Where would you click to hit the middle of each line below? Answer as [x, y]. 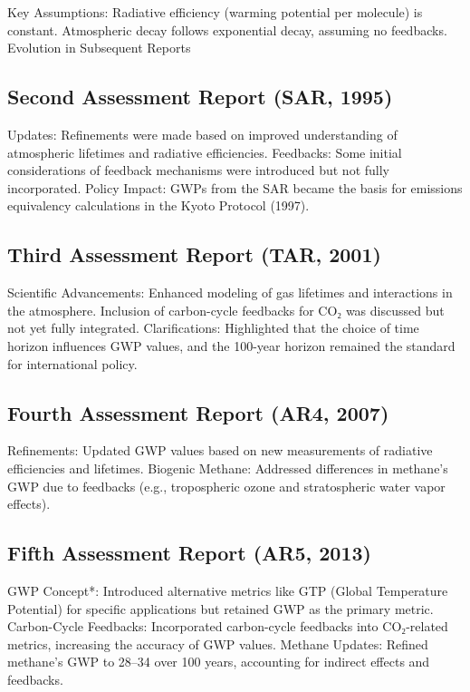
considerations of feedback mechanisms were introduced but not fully [198, 170]
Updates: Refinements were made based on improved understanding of [202, 134]
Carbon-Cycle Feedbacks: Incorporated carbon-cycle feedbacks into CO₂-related [228, 626]
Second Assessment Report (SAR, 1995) [200, 97]
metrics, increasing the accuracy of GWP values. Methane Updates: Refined [218, 643]
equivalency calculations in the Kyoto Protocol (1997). [158, 205]
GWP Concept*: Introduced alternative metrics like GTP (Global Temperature [228, 590]
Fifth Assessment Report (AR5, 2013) [189, 553]
